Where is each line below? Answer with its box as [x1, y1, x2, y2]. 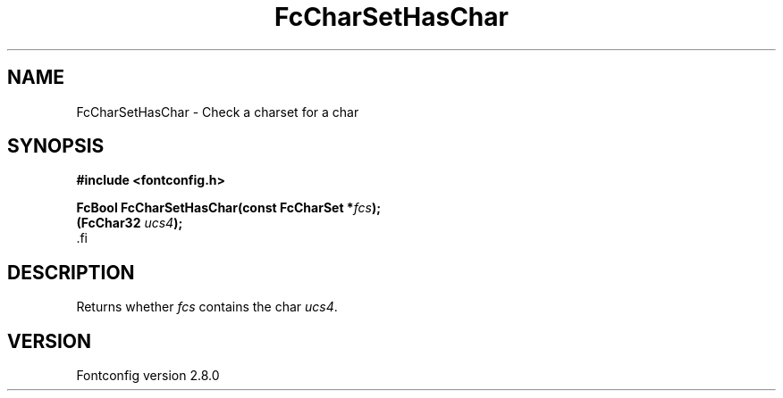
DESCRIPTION [7, 261, 135, 284]
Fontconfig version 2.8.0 [76, 368, 220, 384]
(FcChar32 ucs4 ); [76, 215, 183, 231]
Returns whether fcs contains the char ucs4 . [76, 299, 338, 315]
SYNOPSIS [7, 135, 105, 158]
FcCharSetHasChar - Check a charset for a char [76, 104, 359, 120]
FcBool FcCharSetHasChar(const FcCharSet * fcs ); [76, 200, 381, 216]
